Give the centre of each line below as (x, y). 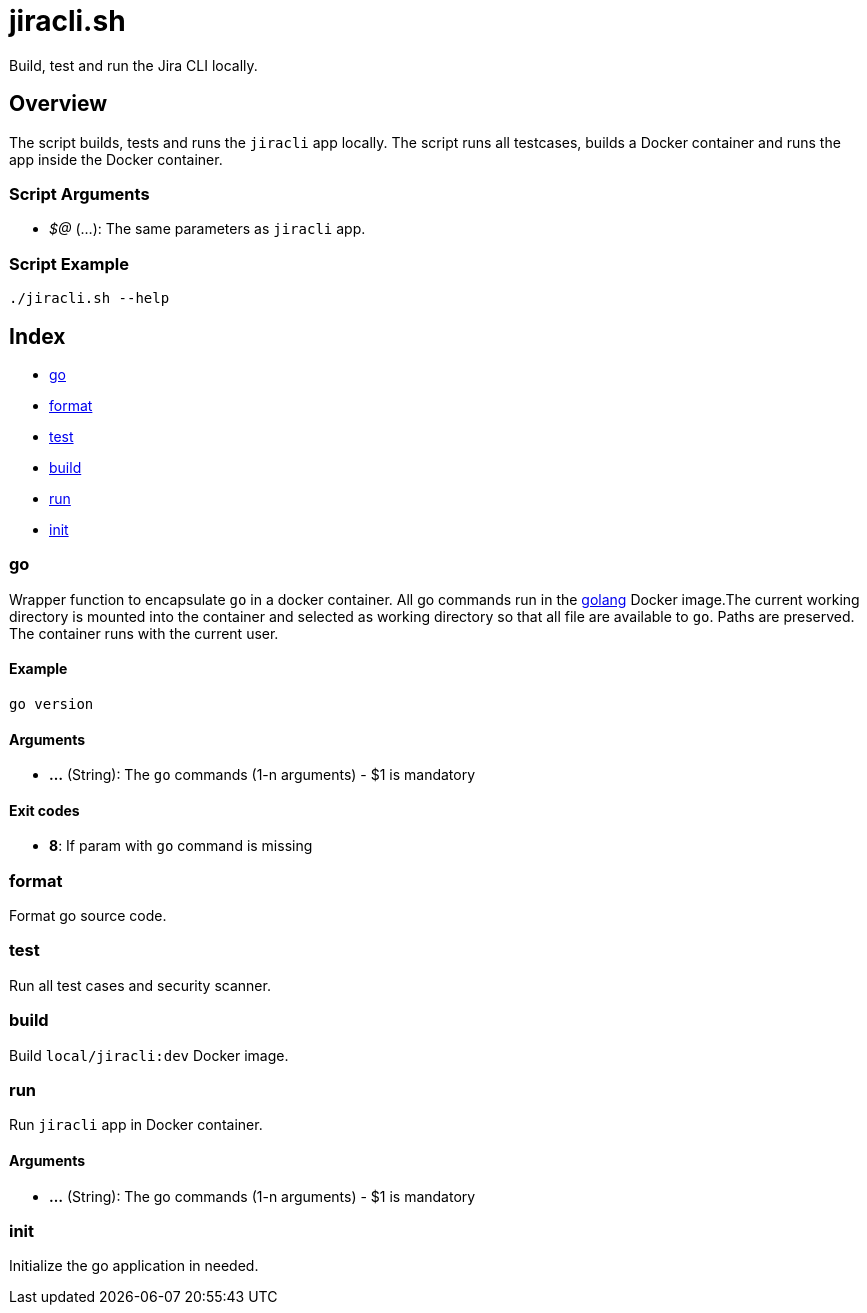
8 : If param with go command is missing (181, 846)
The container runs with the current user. (144, 633)
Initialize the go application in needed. (134, 1266)
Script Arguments (79, 193)
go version (51, 703)
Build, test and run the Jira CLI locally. (133, 65)
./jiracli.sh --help (89, 298)
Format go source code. (88, 916)
